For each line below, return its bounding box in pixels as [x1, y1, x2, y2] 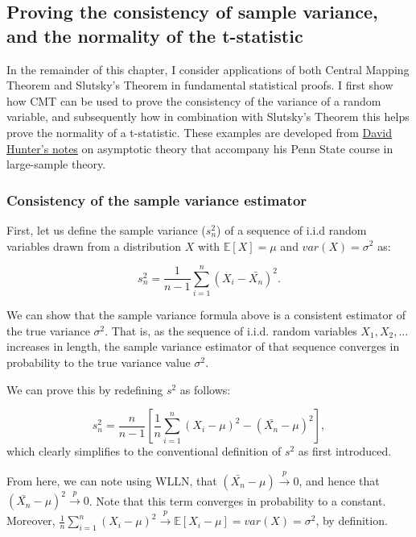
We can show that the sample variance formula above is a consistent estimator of [6, 306, 406, 323]
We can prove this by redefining [6, 381, 163, 398]
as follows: [179, 381, 231, 398]
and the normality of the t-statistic [6, 23, 303, 48]
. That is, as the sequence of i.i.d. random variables [105, 322, 357, 339]
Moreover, [6, 512, 56, 529]
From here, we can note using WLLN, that [6, 472, 217, 489]
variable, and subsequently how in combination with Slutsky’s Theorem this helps [6, 108, 410, 125]
